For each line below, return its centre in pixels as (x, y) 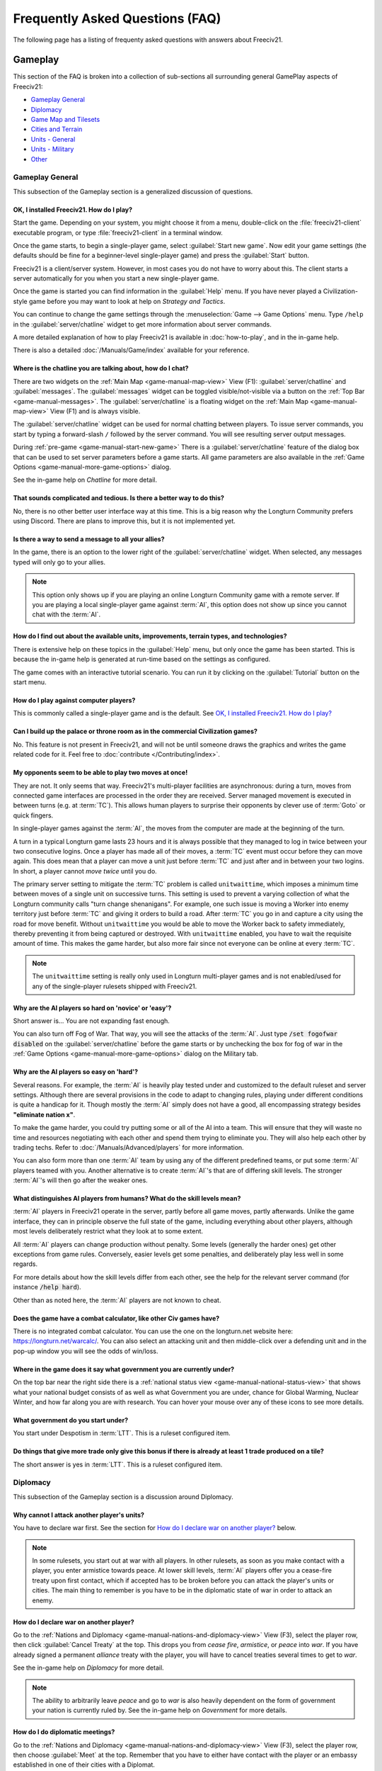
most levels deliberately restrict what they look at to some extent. (108, 1231)
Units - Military (52, 149)
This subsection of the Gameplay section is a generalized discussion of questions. (133, 191)
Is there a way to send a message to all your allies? (89, 539)
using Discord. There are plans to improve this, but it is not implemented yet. (125, 521)
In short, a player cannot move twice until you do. (85, 871)
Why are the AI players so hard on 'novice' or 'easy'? (92, 1008)
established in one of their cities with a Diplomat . (84, 1765)
